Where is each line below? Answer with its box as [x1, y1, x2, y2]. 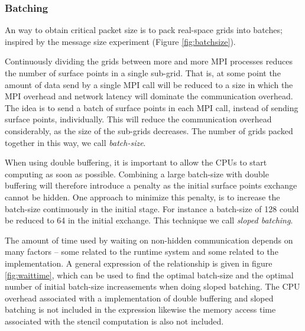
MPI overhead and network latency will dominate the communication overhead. [5, 90, 293, 102]
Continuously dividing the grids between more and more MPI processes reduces [5, 55, 293, 67]
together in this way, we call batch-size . [5, 136, 146, 148]
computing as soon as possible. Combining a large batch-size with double [5, 167, 269, 180]
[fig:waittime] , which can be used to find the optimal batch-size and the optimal [5, 268, 294, 281]
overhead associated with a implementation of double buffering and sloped [5, 291, 274, 304]
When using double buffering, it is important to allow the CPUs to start [5, 156, 267, 168]
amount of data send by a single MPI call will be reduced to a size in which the [5, 78, 293, 90]
